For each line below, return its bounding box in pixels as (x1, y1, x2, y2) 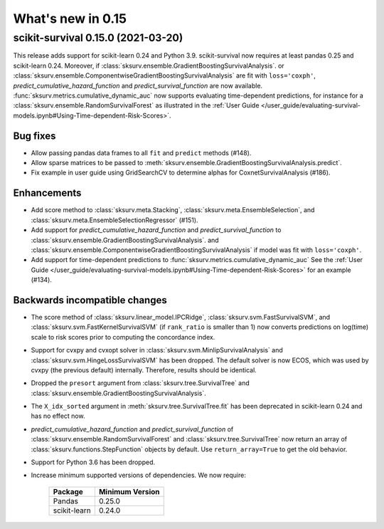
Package (53, 486, 83, 496)
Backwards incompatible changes (13, 294, 167, 306)
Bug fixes (13, 130, 56, 142)
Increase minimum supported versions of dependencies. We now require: (31, 471, 247, 480)
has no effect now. (31, 412, 85, 420)
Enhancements (13, 187, 82, 199)
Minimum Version (98, 486, 160, 496)
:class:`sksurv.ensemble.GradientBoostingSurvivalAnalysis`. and (31, 236, 220, 244)
